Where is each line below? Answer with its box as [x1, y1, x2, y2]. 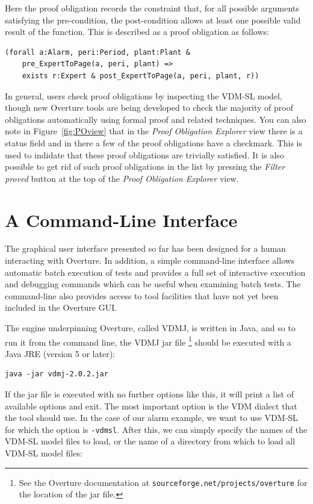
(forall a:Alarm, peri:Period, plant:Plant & [5, 48, 190, 57]
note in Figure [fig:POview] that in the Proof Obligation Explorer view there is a [5, 125, 303, 137]
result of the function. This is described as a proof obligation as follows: [5, 25, 269, 38]
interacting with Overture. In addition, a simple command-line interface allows [5, 254, 295, 267]
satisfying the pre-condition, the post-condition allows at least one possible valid [5, 13, 301, 26]
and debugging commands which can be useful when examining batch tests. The [5, 278, 301, 290]
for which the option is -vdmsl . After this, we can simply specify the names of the [5, 423, 308, 435]
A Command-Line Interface [5, 207, 238, 232]
